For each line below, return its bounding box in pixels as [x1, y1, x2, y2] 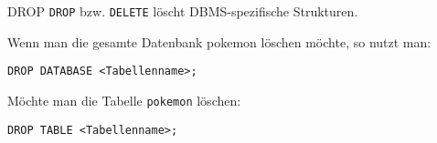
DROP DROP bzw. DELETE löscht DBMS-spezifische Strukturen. [7, 2, 358, 20]
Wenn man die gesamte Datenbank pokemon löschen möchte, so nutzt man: [7, 32, 432, 51]
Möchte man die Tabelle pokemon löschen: [7, 90, 241, 109]
